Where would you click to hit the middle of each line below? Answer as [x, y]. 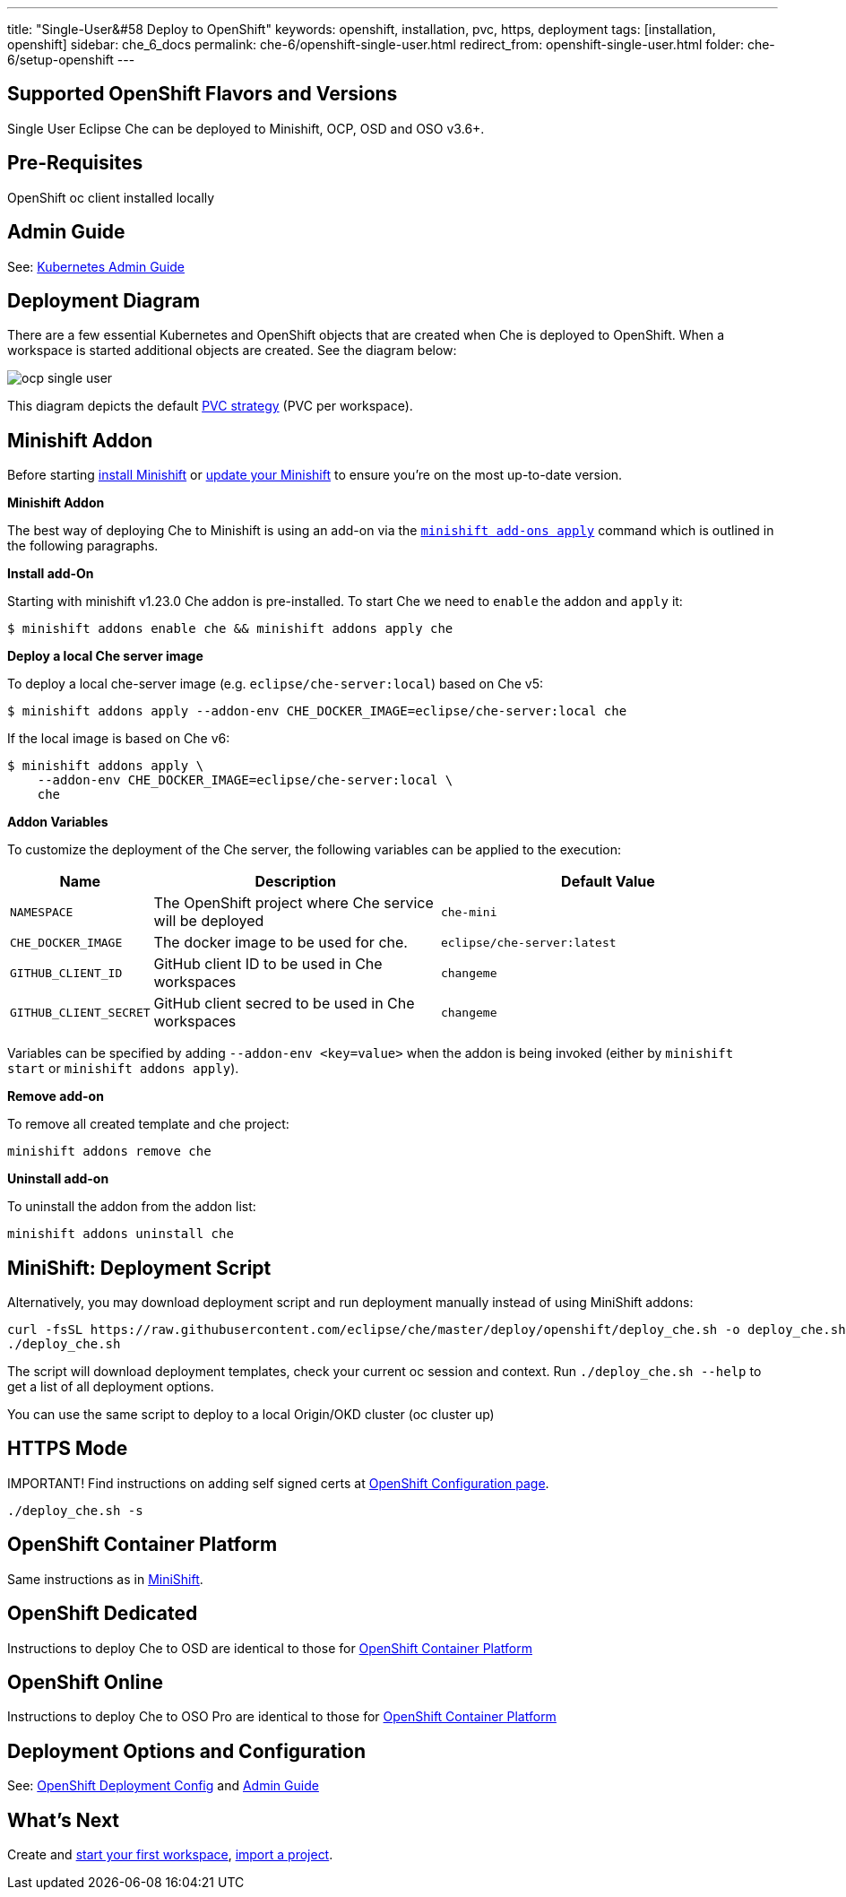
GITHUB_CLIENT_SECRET [80, 1012]
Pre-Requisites [75, 163]
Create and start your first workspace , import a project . [170, 1855]
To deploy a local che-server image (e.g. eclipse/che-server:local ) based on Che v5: [275, 684]
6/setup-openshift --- [71, 60]
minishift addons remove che [109, 1152]
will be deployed [209, 921]
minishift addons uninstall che [121, 1234]
